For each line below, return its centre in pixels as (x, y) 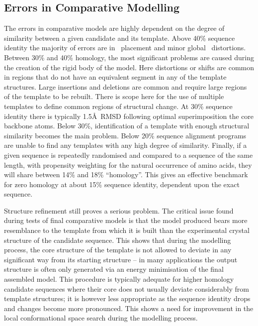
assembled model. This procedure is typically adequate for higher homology (119, 279)
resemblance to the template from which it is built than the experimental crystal (127, 230)
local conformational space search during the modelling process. (101, 318)
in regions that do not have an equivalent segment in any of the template (115, 77)
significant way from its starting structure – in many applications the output (121, 259)
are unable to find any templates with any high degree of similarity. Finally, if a (126, 145)
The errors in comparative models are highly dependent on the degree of (114, 28)
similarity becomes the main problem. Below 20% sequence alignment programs (125, 135)
